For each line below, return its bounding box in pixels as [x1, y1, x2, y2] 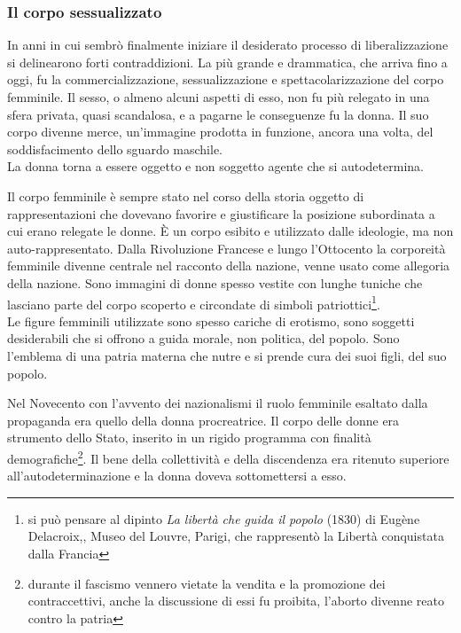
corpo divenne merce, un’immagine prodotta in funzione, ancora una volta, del [7, 122, 434, 141]
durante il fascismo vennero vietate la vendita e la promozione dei [27, 574, 386, 592]
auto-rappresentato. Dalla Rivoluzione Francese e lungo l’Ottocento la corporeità [7, 238, 446, 257]
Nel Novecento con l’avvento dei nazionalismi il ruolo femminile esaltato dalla [7, 394, 428, 412]
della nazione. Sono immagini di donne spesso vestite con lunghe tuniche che [7, 273, 423, 292]
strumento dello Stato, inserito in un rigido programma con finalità [7, 428, 371, 447]
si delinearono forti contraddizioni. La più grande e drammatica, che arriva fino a [7, 52, 448, 71]
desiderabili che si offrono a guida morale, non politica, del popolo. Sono [7, 329, 400, 348]
